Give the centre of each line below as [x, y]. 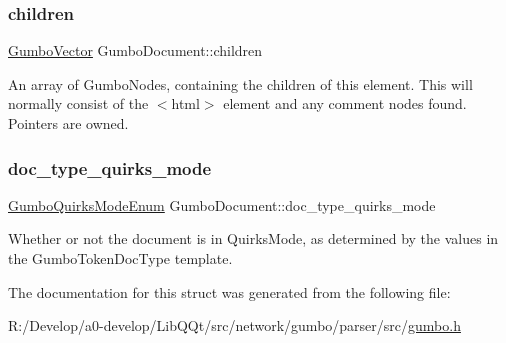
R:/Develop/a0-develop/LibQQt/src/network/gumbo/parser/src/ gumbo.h [234, 325]
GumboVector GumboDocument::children [135, 50]
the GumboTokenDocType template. [120, 258]
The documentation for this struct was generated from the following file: [229, 291]
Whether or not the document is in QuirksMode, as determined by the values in [253, 238]
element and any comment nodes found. [345, 103]
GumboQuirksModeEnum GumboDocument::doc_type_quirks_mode [222, 204]
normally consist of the [78, 103]
